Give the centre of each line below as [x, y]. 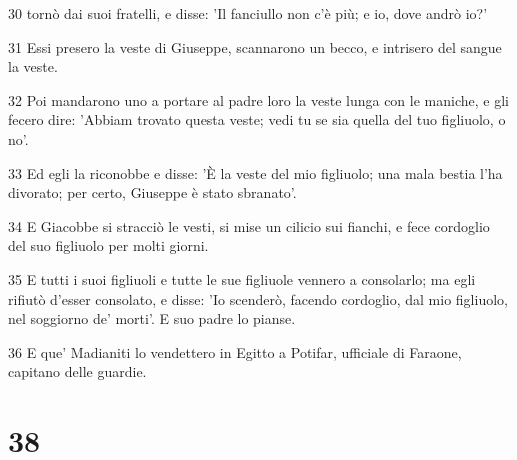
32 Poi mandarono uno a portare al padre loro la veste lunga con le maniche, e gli [258, 99]
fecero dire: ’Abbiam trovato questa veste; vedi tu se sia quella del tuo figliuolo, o [257, 119]
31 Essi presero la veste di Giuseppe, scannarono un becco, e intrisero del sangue [255, 46]
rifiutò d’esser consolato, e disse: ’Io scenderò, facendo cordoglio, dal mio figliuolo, [258, 298]
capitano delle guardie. [77, 371]
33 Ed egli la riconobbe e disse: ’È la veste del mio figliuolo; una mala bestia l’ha [255, 172]
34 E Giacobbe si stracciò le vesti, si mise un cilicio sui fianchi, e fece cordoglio [249, 225]
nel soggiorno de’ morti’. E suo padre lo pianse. [152, 318]
